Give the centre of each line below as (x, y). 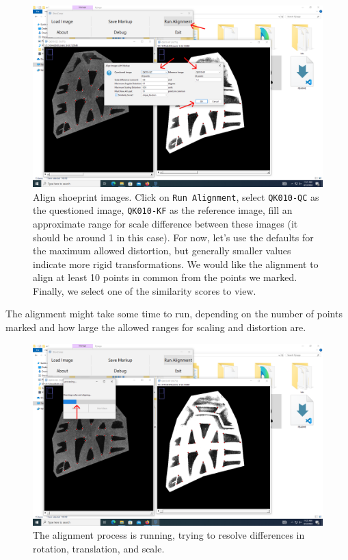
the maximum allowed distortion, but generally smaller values (162, 251)
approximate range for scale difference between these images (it (165, 223)
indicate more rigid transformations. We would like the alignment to (176, 264)
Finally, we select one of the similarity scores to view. (145, 290)
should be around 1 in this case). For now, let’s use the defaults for (173, 237)
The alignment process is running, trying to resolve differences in (169, 535)
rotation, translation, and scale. (99, 548)
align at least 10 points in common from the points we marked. (165, 277)
